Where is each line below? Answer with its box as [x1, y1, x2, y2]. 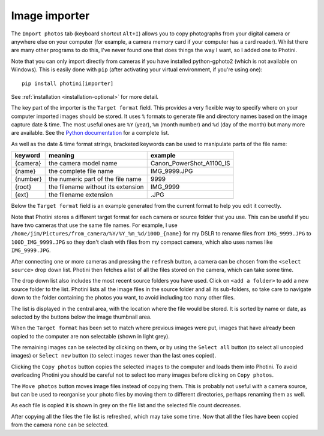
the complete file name [48, 167, 114, 175]
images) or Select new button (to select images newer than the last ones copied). [11, 352, 217, 359]
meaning [48, 152, 74, 160]
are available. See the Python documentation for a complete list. [11, 129, 170, 137]
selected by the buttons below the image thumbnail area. [11, 313, 152, 320]
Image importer [11, 9, 90, 22]
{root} [14, 183, 32, 191]
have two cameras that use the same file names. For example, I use [11, 222, 178, 229]
